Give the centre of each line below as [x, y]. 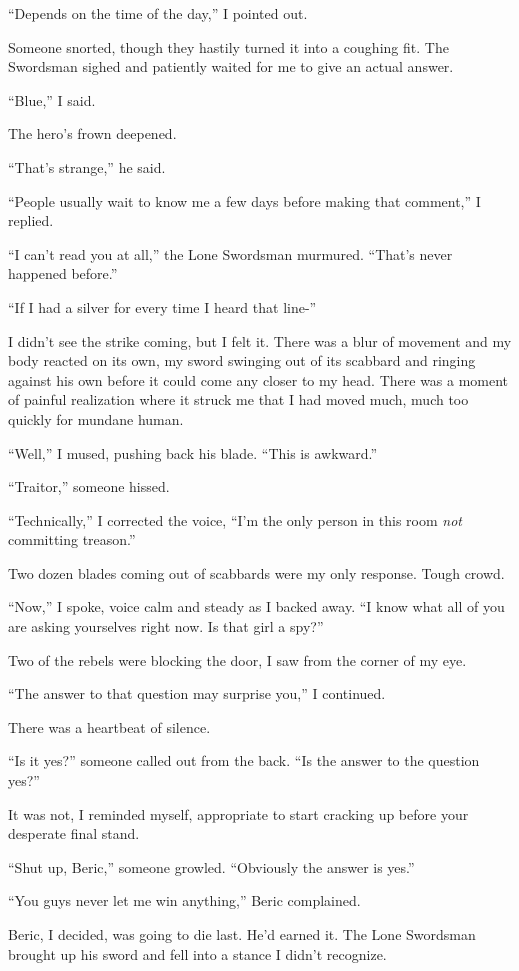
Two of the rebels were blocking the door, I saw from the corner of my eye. [237, 659]
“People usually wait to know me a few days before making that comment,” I [244, 200]
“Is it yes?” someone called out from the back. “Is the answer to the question [244, 760]
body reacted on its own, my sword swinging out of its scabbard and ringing [242, 360]
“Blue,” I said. [52, 99]
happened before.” [63, 273]
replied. [31, 220]
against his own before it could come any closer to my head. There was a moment [258, 379]
